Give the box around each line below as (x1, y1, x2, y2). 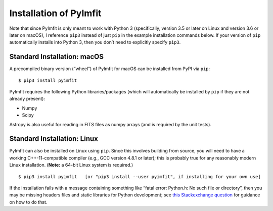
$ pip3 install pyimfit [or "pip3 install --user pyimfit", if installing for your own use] (18, 174, 261, 179)
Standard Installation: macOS (9, 52, 104, 61)
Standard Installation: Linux (9, 134, 98, 143)
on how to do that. (9, 199, 48, 205)
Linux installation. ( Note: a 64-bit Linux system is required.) (9, 162, 133, 168)
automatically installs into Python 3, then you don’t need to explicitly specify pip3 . (9, 39, 181, 45)
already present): (9, 96, 45, 102)
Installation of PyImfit (9, 8, 102, 19)
